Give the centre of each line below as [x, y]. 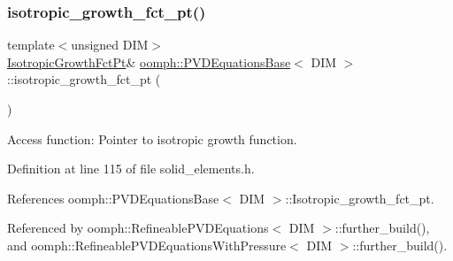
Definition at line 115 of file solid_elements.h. [131, 169]
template [31, 45]
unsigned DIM [110, 45]
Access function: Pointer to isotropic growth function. [152, 138]
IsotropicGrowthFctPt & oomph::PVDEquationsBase [149, 61]
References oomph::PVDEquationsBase [113, 198]
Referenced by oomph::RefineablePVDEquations [138, 228]
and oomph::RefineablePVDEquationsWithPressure [147, 245]
